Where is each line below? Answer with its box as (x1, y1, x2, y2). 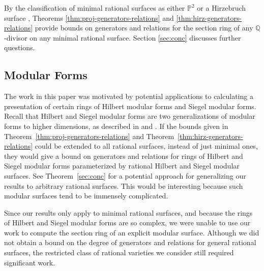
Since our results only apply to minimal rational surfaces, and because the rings (4, 207, 253, 218)
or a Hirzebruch (197, 3, 246, 13)
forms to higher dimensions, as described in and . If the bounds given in (4, 120, 228, 131)
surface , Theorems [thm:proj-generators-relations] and (4, 12, 174, 23)
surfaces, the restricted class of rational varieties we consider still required (4, 247, 234, 258)
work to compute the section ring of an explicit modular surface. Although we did (4, 227, 259, 238)
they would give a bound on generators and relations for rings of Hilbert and (4, 150, 243, 161)
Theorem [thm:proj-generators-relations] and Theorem (4, 130, 174, 141)
